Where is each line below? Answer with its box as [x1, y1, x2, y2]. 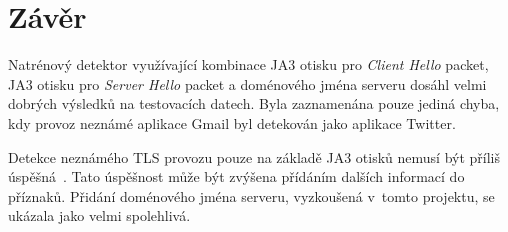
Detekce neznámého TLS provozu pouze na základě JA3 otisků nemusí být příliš [8, 146, 501, 167]
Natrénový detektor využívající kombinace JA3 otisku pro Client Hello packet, [8, 54, 489, 75]
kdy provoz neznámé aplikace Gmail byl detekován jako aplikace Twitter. [8, 112, 456, 133]
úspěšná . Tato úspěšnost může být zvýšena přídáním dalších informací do [8, 166, 465, 187]
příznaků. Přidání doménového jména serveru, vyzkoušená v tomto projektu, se [8, 185, 495, 206]
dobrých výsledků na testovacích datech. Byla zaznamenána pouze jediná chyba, [8, 93, 500, 114]
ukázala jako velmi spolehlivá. [8, 205, 191, 226]
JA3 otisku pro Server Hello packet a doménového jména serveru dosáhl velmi [8, 73, 487, 94]
